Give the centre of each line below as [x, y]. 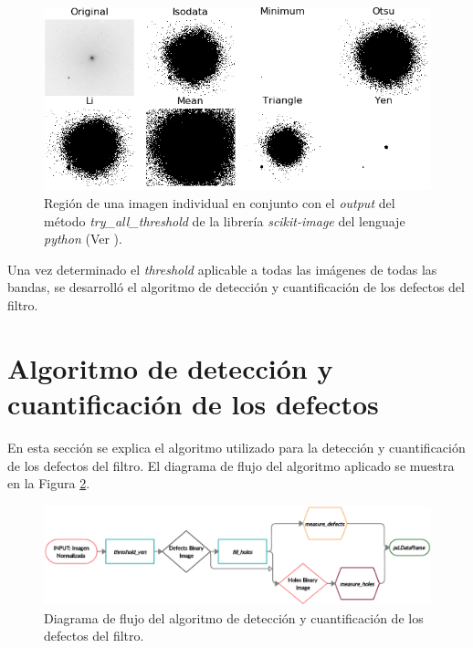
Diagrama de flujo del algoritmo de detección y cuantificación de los [234, 617]
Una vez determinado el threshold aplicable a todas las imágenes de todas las [222, 269]
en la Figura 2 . [49, 483]
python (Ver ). [83, 239]
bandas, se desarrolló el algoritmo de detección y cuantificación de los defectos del [236, 287]
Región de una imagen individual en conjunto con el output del [220, 203]
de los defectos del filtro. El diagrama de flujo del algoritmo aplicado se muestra [231, 465]
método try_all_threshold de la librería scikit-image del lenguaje [225, 220]
